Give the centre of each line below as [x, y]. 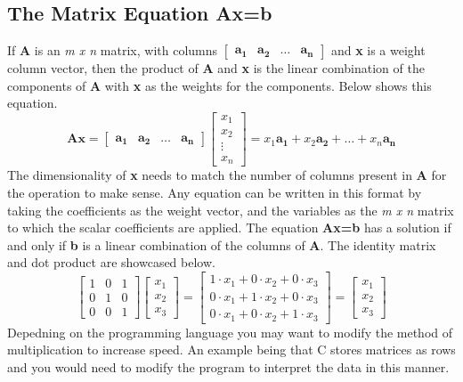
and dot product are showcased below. [111, 262]
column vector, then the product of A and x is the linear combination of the [216, 68]
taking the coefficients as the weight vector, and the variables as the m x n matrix [231, 210]
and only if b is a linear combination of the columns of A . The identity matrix [222, 244]
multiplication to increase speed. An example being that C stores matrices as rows [231, 349]
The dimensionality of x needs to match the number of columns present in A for [227, 175]
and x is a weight [378, 50]
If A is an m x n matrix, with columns [113, 50]
